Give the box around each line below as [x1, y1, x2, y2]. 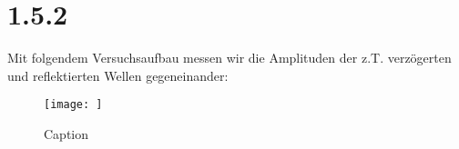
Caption [44, 124, 89, 143]
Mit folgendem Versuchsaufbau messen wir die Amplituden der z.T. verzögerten [7, 48, 452, 67]
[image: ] [44, 98, 103, 112]
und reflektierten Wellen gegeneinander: [7, 65, 229, 84]
